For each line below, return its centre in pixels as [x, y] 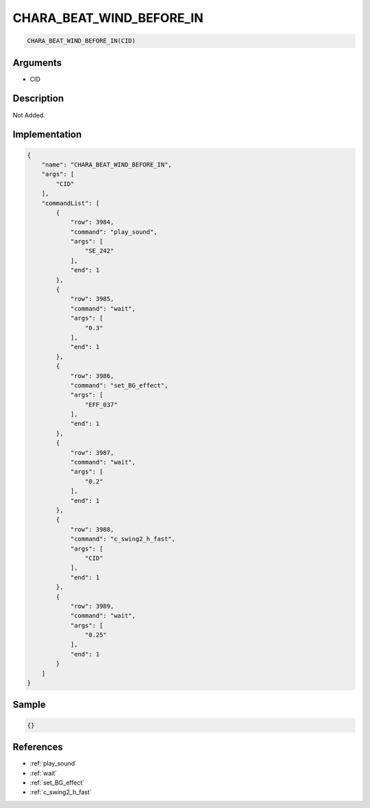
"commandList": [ [71, 203]
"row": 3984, [92, 222]
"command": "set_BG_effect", [119, 385]
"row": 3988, [92, 529]
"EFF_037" [101, 404]
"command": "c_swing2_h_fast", [123, 539]
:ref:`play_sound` [53, 763]
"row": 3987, [92, 452]
